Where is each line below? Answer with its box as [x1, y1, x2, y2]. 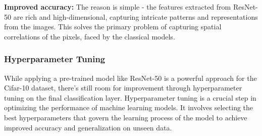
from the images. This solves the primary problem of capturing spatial [4, 21, 222, 32]
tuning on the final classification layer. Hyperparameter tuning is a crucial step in [4, 92, 256, 103]
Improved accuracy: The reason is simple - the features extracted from [4, 2, 231, 12]
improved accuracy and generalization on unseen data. [4, 122, 172, 132]
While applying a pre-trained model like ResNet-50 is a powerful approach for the [4, 72, 257, 83]
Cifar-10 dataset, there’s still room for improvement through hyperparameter [4, 82, 242, 93]
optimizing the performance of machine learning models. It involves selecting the [4, 102, 253, 113]
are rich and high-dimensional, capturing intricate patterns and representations [13, 11, 258, 22]
